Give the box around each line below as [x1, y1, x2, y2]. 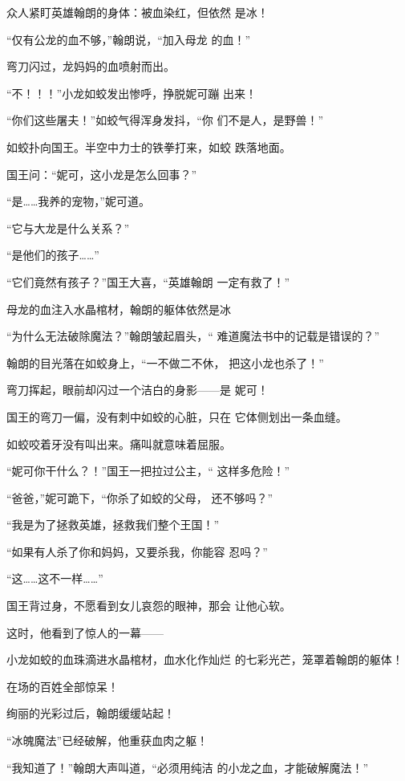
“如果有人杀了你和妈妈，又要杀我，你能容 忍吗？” [6, 543, 268, 559]
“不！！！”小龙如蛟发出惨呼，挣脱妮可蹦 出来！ [6, 84, 257, 101]
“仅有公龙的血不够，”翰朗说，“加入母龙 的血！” [6, 31, 251, 47]
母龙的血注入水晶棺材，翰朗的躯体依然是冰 [6, 300, 231, 317]
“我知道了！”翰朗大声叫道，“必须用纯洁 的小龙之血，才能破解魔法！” [6, 759, 369, 775]
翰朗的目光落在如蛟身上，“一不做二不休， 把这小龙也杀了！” [6, 354, 324, 371]
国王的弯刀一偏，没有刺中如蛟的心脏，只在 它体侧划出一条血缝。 [6, 408, 347, 425]
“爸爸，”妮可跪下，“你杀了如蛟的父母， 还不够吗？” [6, 489, 273, 506]
